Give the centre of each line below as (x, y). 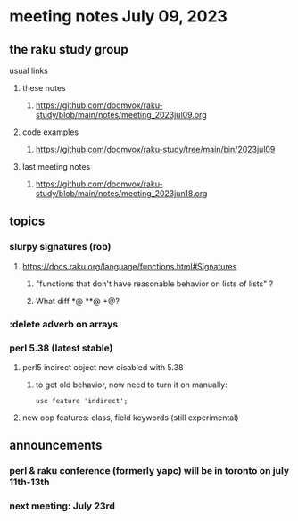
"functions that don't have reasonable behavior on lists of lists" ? (154, 284)
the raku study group (69, 50)
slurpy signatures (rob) (60, 247)
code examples (50, 132)
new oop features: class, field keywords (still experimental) (130, 418)
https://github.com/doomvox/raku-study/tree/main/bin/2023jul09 (155, 149)
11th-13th (30, 482)
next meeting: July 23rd (62, 506)
